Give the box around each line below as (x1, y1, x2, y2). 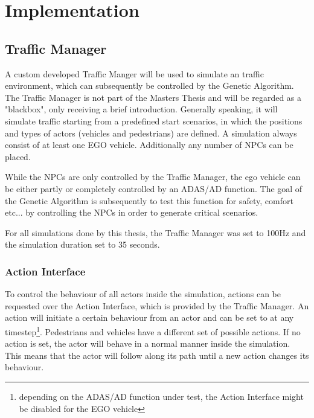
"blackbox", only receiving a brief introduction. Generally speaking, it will (5, 103, 278, 115)
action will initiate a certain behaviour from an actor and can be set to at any (5, 311, 294, 324)
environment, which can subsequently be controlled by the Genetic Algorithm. (5, 79, 294, 92)
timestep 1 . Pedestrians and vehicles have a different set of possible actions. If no (5, 323, 301, 338)
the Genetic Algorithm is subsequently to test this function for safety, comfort (5, 194, 293, 207)
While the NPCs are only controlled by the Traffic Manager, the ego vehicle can (5, 170, 301, 183)
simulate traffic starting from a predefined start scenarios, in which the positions (5, 114, 303, 127)
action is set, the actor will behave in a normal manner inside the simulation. (5, 337, 290, 350)
